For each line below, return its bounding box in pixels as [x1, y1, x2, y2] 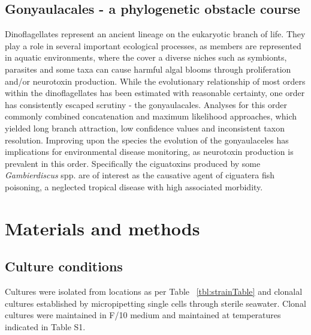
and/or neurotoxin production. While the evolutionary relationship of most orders [5, 74, 306, 87]
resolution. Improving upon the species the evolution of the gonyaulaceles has [5, 133, 289, 146]
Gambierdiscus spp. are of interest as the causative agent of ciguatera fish [5, 169, 275, 181]
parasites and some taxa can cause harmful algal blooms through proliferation [5, 62, 291, 75]
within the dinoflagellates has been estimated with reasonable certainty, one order [5, 86, 305, 99]
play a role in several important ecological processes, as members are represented [5, 39, 301, 52]
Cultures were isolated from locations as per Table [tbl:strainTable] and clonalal [5, 285, 303, 298]
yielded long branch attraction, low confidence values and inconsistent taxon [5, 121, 285, 134]
